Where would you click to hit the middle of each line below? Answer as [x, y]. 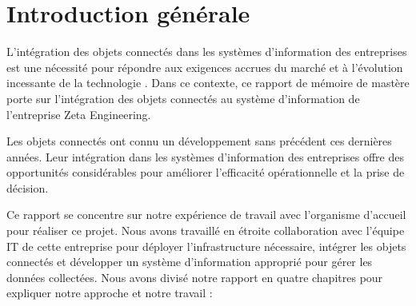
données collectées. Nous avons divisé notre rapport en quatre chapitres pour [195, 277]
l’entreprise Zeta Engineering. [79, 114]
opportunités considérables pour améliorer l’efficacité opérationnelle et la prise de [206, 172]
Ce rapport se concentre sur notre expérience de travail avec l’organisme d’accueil [206, 215]
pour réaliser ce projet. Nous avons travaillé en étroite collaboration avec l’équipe [206, 230]
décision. [28, 187]
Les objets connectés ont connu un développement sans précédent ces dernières [199, 141]
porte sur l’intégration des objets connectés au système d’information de [183, 98]
